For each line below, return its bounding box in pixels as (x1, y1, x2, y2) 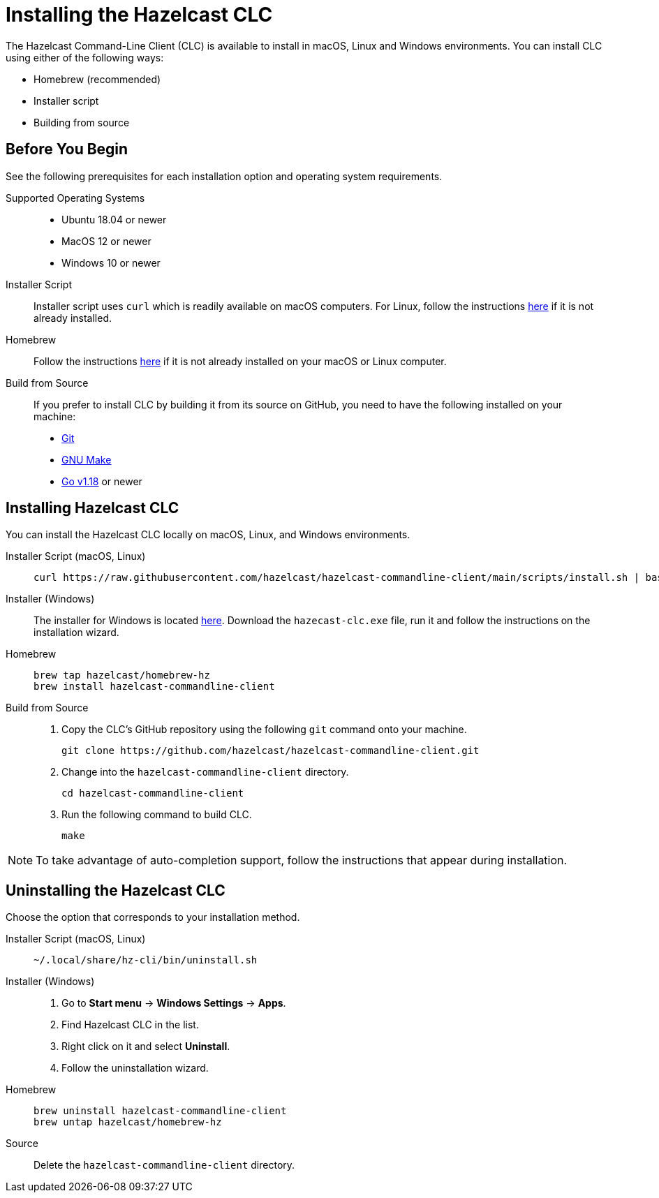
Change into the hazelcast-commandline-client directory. (61, 766, 349, 778)
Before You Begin (6, 140, 128, 158)
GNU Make (61, 453, 112, 466)
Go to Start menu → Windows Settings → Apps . (61, 997, 286, 1010)
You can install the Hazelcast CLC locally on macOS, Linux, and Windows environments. (6, 528, 410, 541)
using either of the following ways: (6, 51, 164, 64)
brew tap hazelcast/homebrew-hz (34, 670, 210, 681)
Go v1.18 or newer (61, 475, 142, 487)
